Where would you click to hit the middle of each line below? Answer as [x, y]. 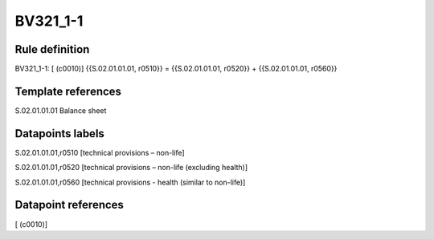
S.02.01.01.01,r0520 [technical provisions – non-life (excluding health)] [131, 168]
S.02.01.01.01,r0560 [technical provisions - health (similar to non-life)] [130, 182]
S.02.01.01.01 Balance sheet [61, 110]
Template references [68, 91]
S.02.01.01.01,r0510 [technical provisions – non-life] [100, 152]
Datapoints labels [59, 134]
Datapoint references [70, 205]
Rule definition [52, 49]
